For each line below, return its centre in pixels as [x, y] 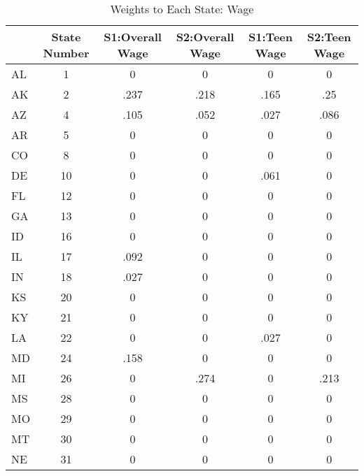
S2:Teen [329, 37]
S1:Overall [133, 37]
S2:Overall [205, 37]
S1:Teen [271, 37]
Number [66, 53]
